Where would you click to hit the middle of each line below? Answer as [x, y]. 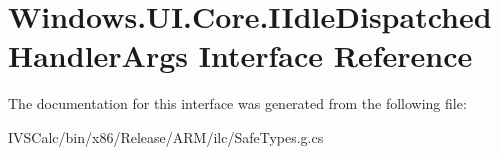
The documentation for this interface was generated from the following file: [237, 103]
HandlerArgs [98, 55]
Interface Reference [335, 55]
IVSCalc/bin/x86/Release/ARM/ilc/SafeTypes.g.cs [166, 136]
